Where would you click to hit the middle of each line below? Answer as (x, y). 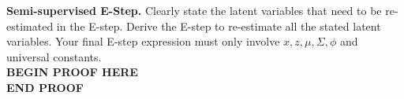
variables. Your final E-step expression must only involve (143, 41)
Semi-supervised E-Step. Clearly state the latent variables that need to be (194, 10)
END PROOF (45, 87)
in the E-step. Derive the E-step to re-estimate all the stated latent (219, 26)
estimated (30, 26)
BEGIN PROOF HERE (72, 72)
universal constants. (54, 56)
